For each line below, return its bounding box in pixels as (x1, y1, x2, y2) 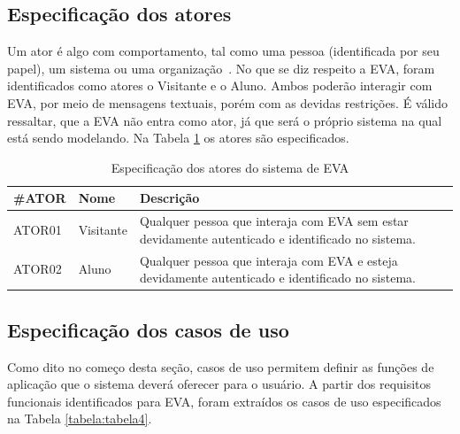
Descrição (139, 189, 200, 207)
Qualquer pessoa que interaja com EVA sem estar (139, 212, 409, 230)
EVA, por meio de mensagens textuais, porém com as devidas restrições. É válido (7, 93, 448, 112)
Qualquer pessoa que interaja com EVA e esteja (139, 251, 398, 269)
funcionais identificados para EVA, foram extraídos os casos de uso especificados (7, 391, 441, 410)
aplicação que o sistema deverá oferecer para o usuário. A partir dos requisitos (7, 375, 432, 393)
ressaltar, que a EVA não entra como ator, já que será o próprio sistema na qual (7, 111, 442, 129)
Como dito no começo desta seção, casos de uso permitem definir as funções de (7, 357, 434, 376)
